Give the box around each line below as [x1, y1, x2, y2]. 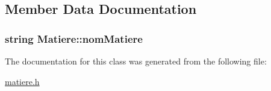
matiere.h [5, 75, 40, 87]
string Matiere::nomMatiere [5, 31, 143, 46]
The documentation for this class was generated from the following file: [5, 55, 267, 67]
